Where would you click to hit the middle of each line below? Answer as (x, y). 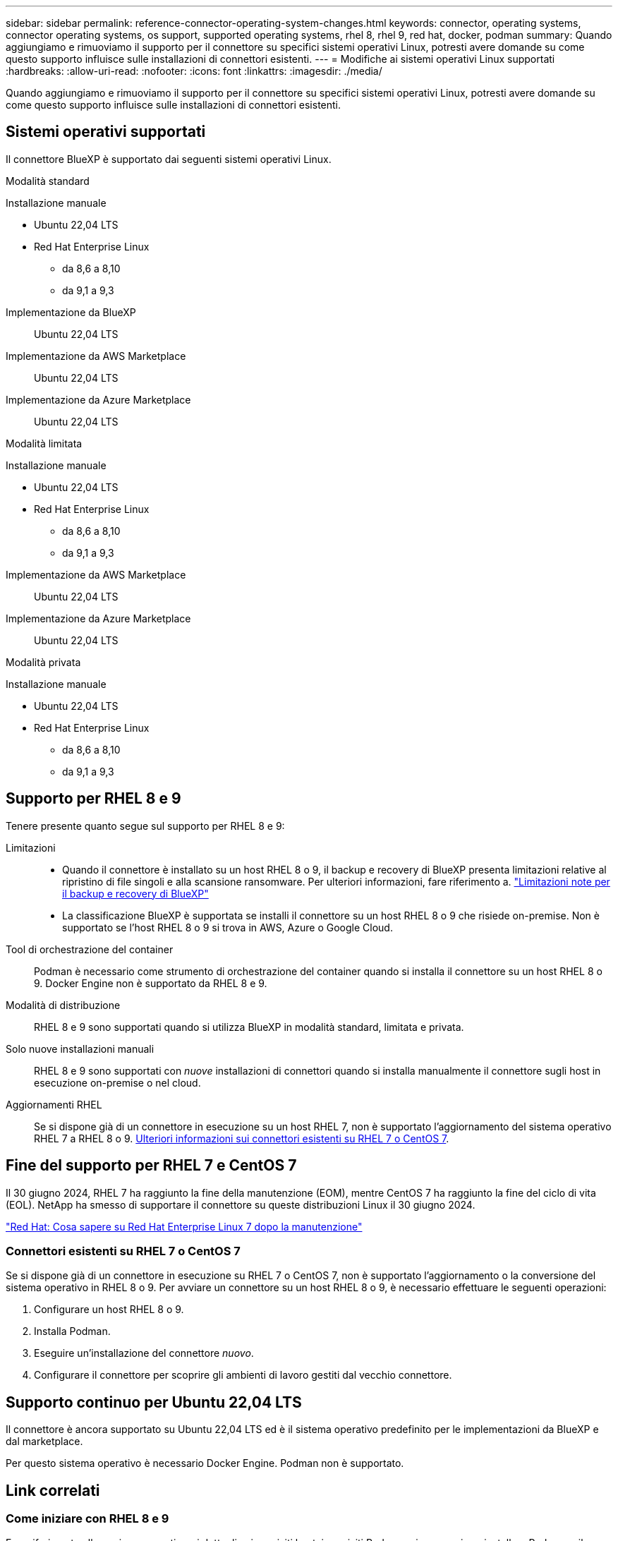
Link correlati (53, 1490)
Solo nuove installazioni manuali (80, 1049)
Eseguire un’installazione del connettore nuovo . (144, 1353)
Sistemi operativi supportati (106, 132)
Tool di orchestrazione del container (90, 949)
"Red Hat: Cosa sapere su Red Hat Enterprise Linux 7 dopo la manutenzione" (184, 1226)
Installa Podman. (72, 1331)
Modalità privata (43, 662)
